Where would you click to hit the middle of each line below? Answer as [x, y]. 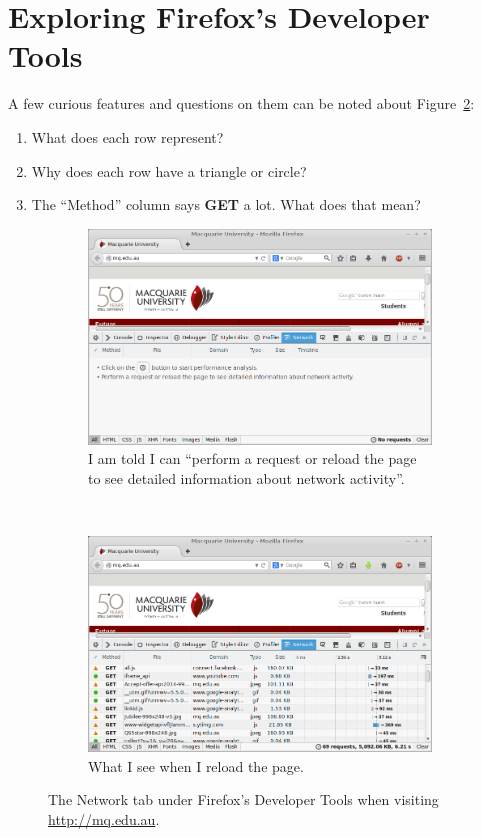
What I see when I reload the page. [196, 765]
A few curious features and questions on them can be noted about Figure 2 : [241, 103]
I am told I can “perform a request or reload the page [252, 458]
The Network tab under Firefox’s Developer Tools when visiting [243, 799]
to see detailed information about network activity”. [246, 477]
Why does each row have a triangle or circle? [169, 170]
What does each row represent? [127, 136]
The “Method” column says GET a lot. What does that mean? [226, 204]
